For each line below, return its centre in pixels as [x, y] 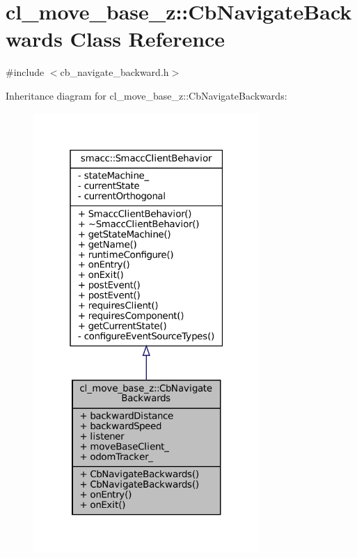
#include [25, 72]
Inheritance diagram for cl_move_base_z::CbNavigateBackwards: [146, 95]
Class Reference [148, 39]
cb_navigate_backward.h [114, 72]
